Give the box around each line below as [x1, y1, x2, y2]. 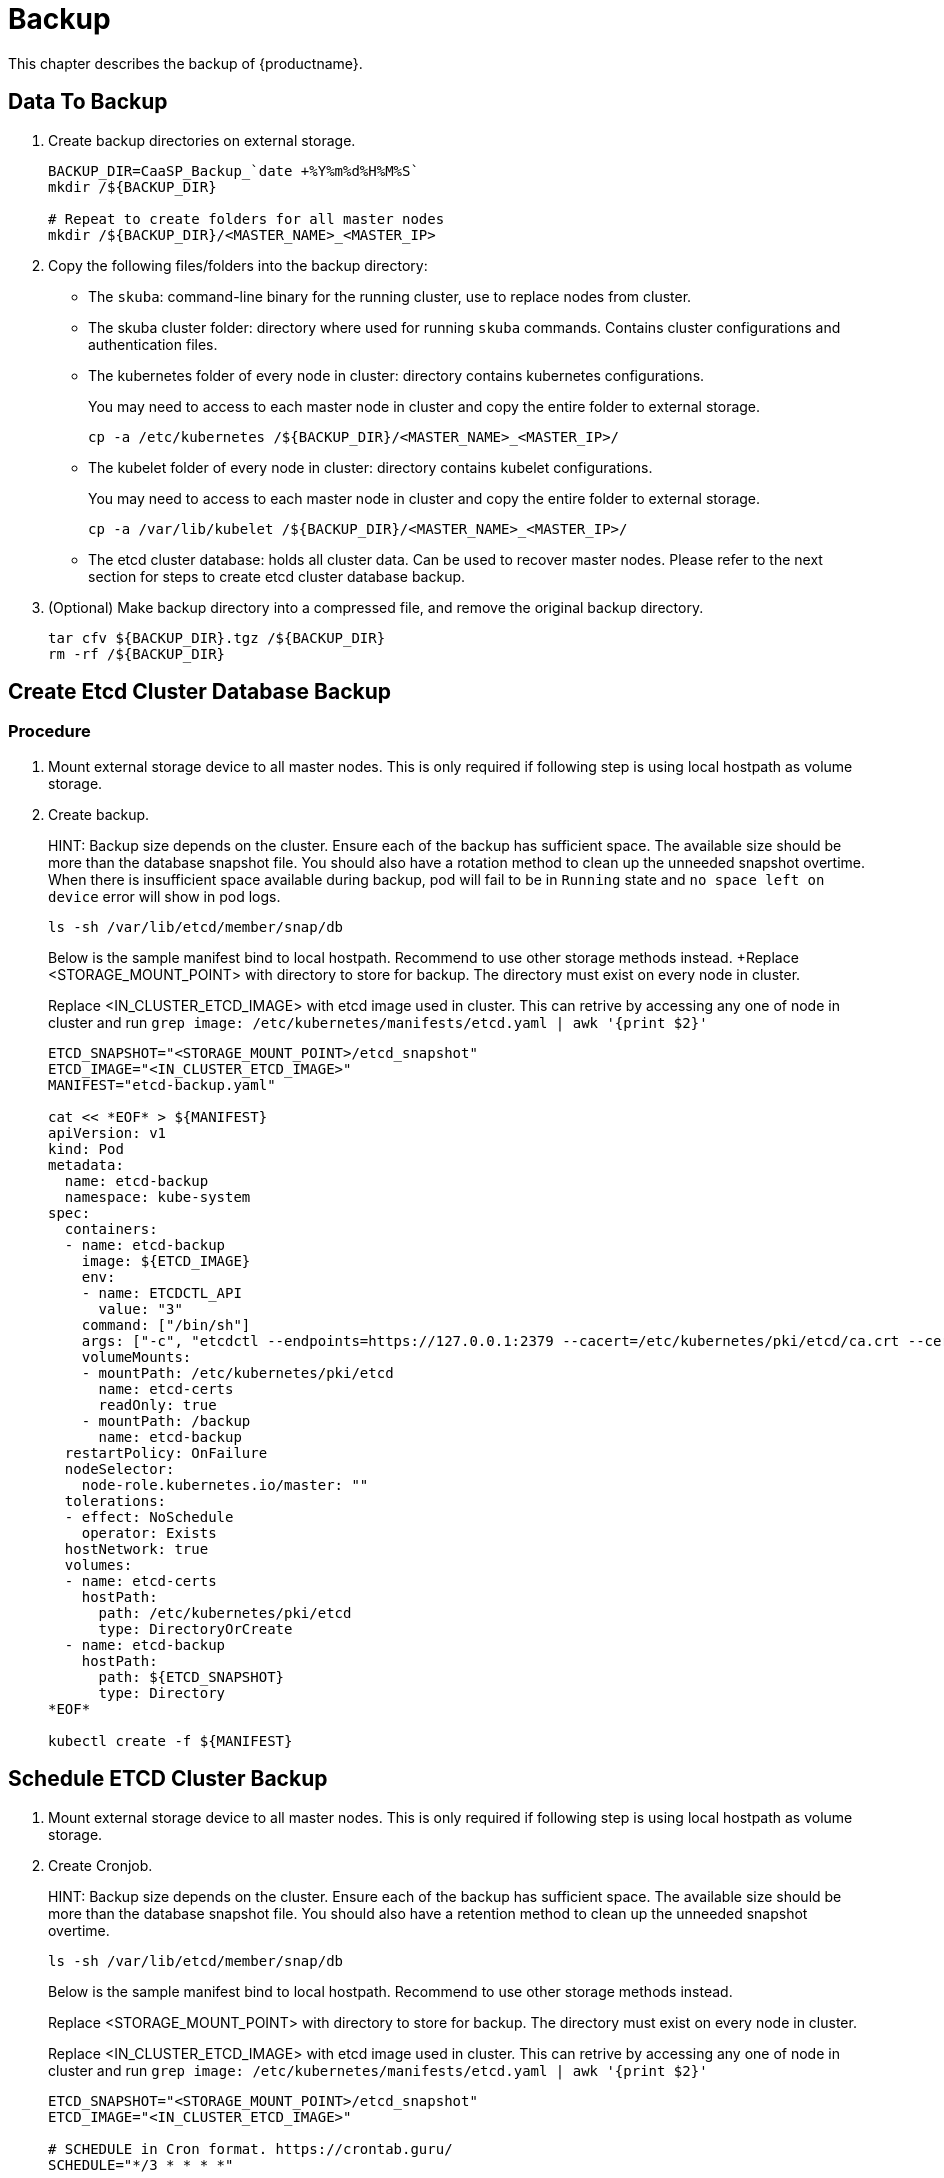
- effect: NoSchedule [64, 1508, 234, 1525]
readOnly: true [98, 1396, 217, 1413]
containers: [64, 1220, 158, 1237]
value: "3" [98, 1300, 183, 1317]
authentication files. [88, 335, 218, 353]
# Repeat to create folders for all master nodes [48, 210, 445, 227]
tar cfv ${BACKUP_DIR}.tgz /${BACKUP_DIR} [48, 629, 386, 646]
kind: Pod [48, 1140, 124, 1157]
